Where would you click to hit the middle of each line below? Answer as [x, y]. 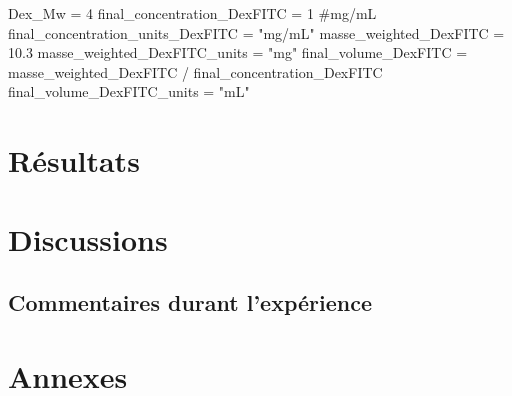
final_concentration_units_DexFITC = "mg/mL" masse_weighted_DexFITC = [256, 32]
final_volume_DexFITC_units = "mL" [129, 91]
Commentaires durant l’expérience [190, 302]
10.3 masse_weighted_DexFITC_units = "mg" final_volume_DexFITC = [238, 52]
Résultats [74, 160]
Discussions [88, 238]
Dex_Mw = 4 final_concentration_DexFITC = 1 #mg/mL [192, 13]
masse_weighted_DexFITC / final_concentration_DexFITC [195, 71]
